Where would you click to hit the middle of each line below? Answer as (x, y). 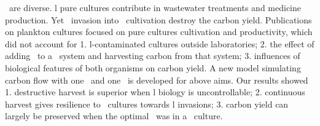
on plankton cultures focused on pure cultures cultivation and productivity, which (159, 32)
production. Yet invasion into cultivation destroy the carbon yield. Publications (158, 19)
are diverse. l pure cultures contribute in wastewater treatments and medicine (155, 7)
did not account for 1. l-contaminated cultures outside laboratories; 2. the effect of (160, 43)
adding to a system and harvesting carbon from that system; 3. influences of (153, 56)
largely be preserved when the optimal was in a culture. (114, 116)
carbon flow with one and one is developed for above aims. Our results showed (157, 80)
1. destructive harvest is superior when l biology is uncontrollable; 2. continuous (155, 92)
